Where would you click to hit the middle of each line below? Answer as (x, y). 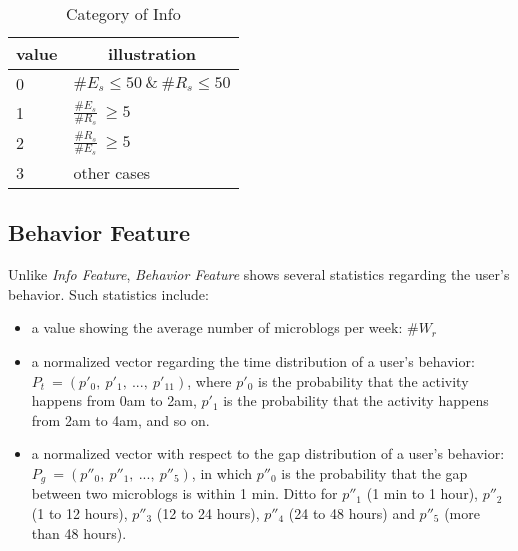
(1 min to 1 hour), (422, 493)
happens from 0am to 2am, (114, 400)
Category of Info (123, 13)
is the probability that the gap (374, 472)
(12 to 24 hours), (208, 512)
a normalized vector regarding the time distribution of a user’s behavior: (253, 360)
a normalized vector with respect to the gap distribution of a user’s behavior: (268, 453)
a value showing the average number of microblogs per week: (217, 327)
